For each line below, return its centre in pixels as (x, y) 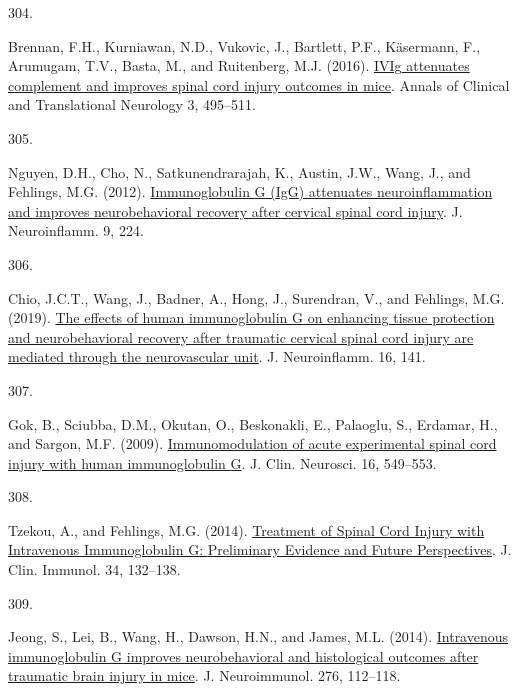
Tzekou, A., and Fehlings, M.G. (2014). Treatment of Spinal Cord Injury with (246, 529)
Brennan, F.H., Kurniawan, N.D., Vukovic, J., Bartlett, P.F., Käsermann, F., (244, 45)
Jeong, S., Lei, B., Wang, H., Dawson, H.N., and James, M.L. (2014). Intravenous (258, 636)
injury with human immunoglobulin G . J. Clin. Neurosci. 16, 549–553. (222, 462)
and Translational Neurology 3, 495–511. (132, 104)
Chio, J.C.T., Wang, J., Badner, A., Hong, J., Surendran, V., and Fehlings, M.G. (256, 297)
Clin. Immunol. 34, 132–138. (94, 569)
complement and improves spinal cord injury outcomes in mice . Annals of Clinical (259, 84)
